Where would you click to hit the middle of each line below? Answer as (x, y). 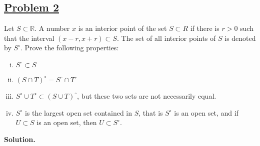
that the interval (29, 38)
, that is (151, 112)
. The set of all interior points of (166, 38)
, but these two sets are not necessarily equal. (147, 95)
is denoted (240, 38)
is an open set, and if (206, 112)
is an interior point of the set (122, 28)
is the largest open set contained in (78, 112)
